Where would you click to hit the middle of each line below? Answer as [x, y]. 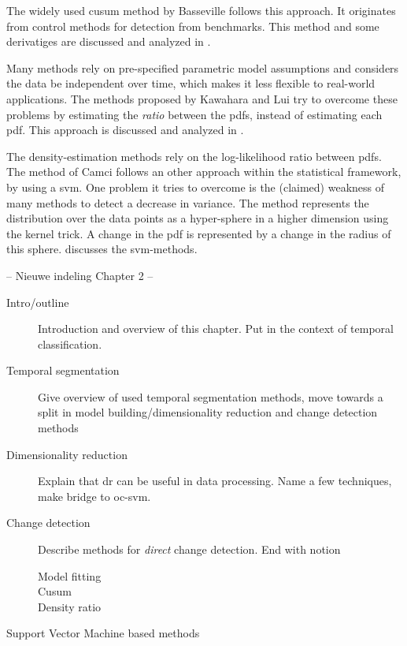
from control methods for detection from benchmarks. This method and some [193, 26]
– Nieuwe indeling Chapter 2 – [80, 275]
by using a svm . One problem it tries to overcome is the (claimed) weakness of [196, 187]
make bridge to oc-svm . [94, 496]
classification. [70, 344]
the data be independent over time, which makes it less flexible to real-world [191, 83]
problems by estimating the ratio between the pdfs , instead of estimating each [194, 114]
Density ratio [70, 606]
